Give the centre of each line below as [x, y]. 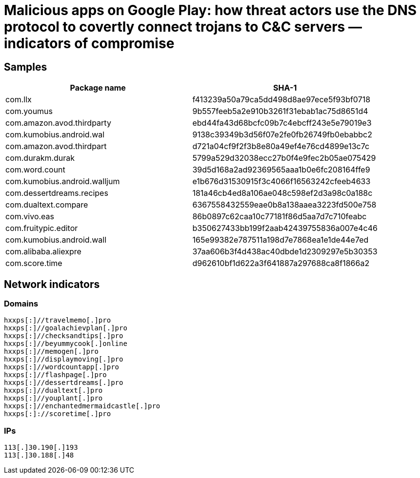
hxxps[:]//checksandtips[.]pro [64, 336]
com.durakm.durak [40, 158]
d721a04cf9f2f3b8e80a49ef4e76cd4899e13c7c [281, 146]
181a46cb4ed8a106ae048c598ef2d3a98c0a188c [282, 193]
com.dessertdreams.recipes [57, 193]
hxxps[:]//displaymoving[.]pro [64, 359]
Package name [98, 88]
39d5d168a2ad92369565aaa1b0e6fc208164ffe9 [281, 170]
